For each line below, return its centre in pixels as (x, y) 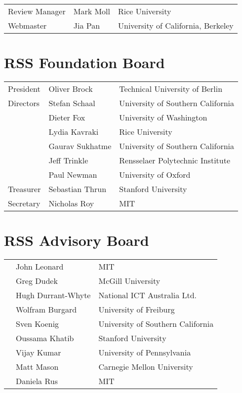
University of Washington (163, 118)
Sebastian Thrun (78, 189)
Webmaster (27, 25)
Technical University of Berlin (171, 89)
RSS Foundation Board (84, 62)
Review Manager (37, 11)
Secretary (24, 203)
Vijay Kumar (39, 353)
